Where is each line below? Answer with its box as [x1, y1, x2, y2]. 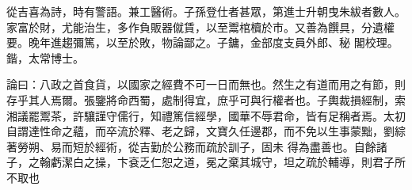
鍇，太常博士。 [6, 49, 84, 66]
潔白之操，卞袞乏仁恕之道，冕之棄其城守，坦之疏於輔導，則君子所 [61, 154, 406, 170]
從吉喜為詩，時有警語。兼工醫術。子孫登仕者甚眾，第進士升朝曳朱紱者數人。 [6, 3, 406, 19]
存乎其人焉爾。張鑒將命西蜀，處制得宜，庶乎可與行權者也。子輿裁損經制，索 [6, 91, 406, 108]
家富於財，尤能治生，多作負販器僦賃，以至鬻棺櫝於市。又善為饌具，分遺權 [6, 18, 395, 35]
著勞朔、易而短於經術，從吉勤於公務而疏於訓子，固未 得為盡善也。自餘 [6, 138, 376, 154]
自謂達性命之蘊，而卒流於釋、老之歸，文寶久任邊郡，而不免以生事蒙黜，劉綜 [6, 123, 406, 139]
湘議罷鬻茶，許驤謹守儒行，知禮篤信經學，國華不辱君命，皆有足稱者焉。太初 [6, 107, 406, 123]
